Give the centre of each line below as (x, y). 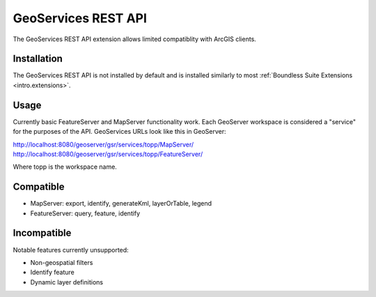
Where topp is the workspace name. (65, 167)
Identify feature (52, 273)
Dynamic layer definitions (67, 282)
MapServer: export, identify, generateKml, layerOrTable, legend (121, 204)
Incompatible (42, 233)
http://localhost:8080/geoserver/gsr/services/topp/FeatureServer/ (108, 154)
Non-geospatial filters (62, 262)
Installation (38, 59)
